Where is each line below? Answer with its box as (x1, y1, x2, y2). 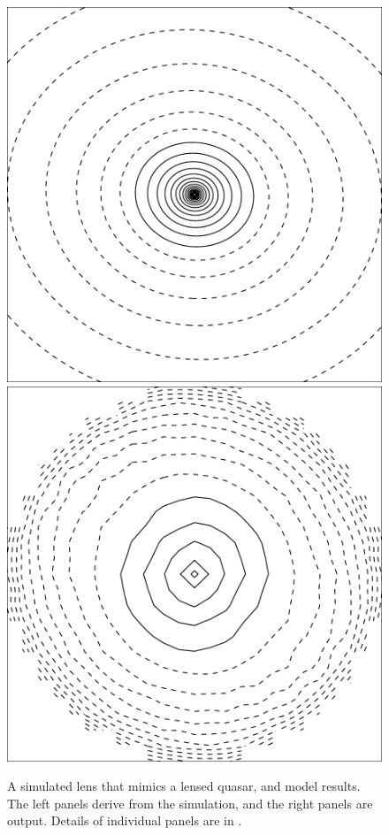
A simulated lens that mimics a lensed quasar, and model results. (7, 777, 361, 795)
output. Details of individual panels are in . (7, 811, 242, 830)
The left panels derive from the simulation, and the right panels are (7, 793, 373, 812)
